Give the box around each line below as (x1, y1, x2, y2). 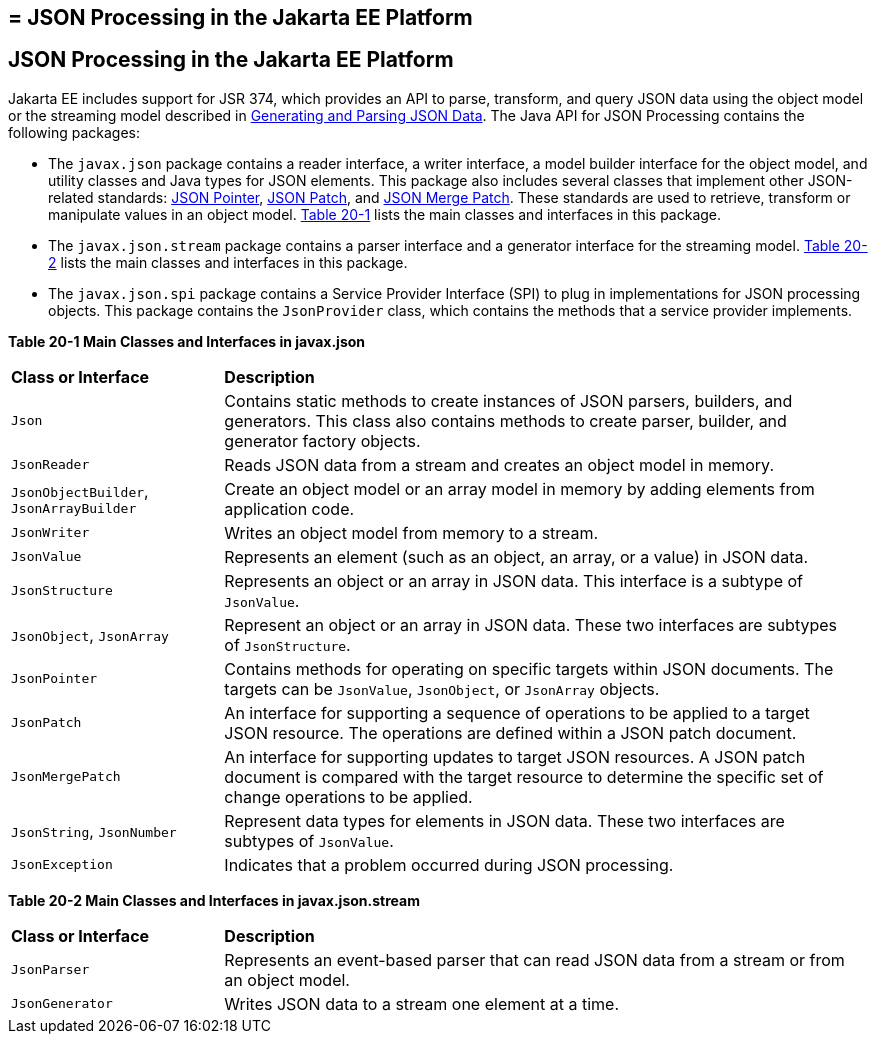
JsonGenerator (11, 996, 113, 1012)
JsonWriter (11, 525, 90, 541)
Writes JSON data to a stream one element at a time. (224, 993, 620, 1014)
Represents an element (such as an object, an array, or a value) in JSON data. (224, 546, 809, 567)
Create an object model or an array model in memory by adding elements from (224, 478, 815, 499)
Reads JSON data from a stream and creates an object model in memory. (224, 454, 774, 475)
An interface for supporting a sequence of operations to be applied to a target (224, 702, 810, 723)
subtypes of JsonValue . (224, 830, 394, 851)
